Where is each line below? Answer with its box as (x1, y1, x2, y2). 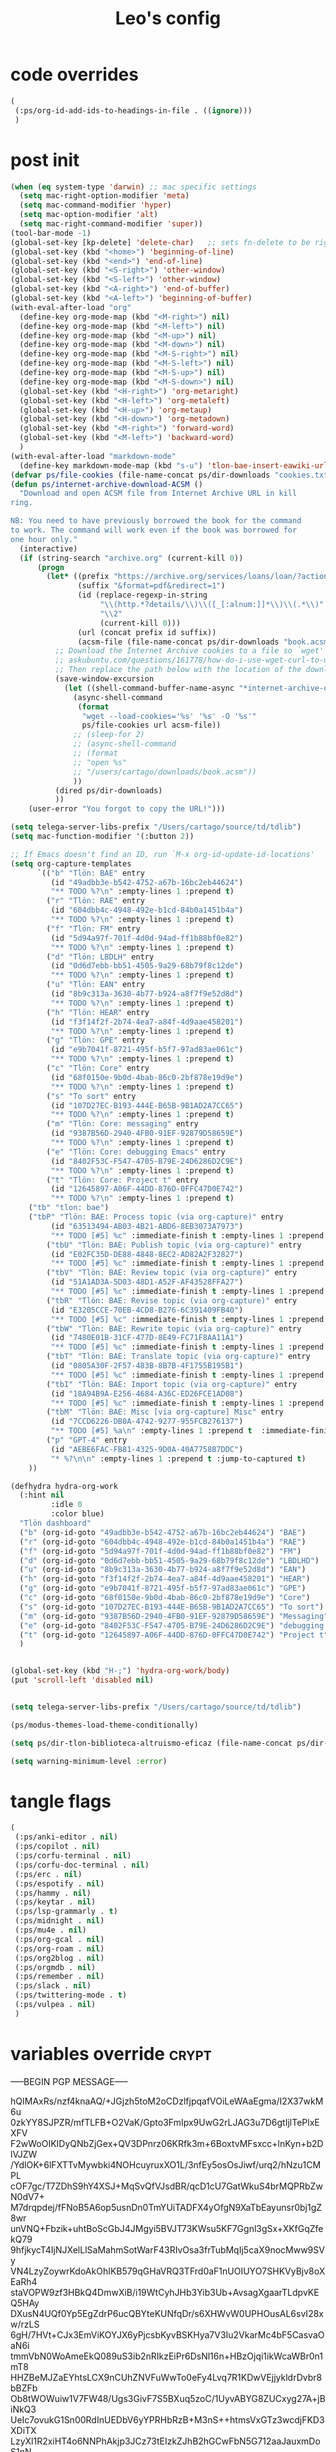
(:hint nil (19, 1490, 65, 1501)
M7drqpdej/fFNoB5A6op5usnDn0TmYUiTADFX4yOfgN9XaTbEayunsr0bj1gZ (10, 2201, 323, 2213)
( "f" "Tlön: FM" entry (46, 923, 141, 934)
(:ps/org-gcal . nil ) (14, 1934, 105, 1944)
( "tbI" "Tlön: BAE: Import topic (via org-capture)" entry (46, 1379, 298, 1389)
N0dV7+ (10, 2190, 45, 2202)
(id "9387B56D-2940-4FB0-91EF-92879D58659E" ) (50, 1128, 244, 1139)
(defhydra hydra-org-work (10, 1481, 118, 1491)
